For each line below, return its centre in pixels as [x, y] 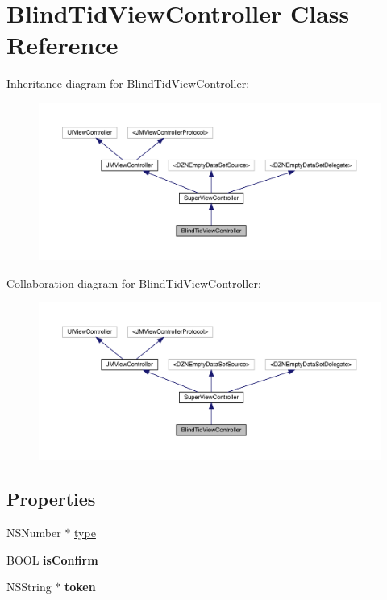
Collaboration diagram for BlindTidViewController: [134, 283]
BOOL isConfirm [52, 559]
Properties [51, 499]
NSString [29, 587]
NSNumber [34, 532]
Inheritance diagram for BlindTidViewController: [128, 83]
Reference [62, 45]
